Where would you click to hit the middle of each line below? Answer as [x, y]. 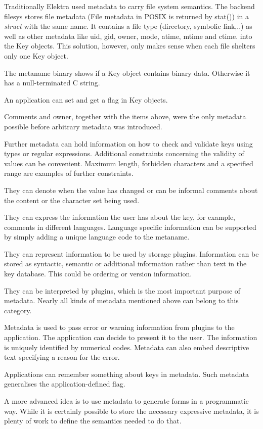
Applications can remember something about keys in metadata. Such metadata [127, 374]
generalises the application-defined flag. [65, 384]
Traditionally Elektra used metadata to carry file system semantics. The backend [129, 6]
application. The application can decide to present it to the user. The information [131, 337]
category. [18, 310]
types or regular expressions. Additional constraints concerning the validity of [124, 153]
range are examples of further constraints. [69, 173]
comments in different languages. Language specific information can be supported [130, 227]
